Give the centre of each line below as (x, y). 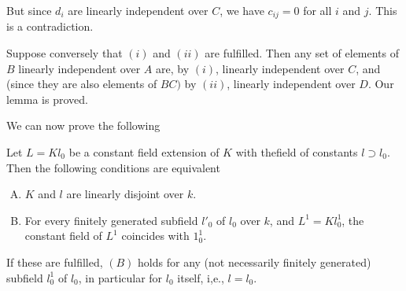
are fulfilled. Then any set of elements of (302, 53)
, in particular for (120, 277)
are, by (173, 68)
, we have (242, 10)
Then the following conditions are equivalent (113, 167)
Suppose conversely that (65, 53)
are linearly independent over (138, 10)
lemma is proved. (47, 99)
